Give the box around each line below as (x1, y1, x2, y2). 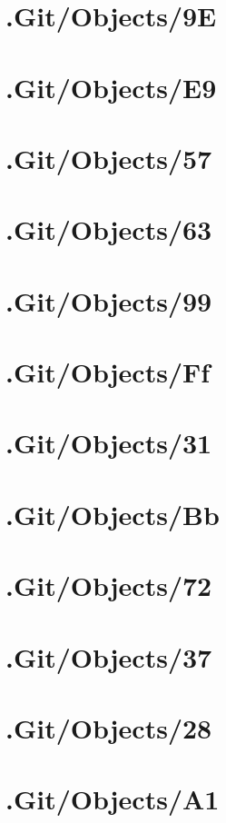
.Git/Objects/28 (5, 709, 212, 746)
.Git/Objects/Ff (5, 353, 211, 391)
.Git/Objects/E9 (5, 68, 217, 105)
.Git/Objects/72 (5, 567, 212, 604)
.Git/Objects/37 (5, 638, 212, 675)
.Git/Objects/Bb (5, 495, 220, 532)
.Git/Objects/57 (5, 139, 212, 176)
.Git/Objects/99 (5, 282, 212, 319)
